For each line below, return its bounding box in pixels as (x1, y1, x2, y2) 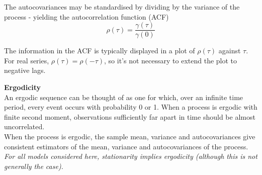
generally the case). (4, 160, 63, 171)
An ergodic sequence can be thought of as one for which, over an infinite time (4, 92, 243, 102)
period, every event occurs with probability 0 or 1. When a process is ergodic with (4, 102, 257, 112)
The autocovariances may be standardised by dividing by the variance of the (4, 2, 240, 12)
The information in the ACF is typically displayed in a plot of (4, 45, 195, 56)
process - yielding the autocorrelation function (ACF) (4, 11, 169, 22)
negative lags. (4, 65, 46, 75)
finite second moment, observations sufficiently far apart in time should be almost (4, 111, 255, 122)
